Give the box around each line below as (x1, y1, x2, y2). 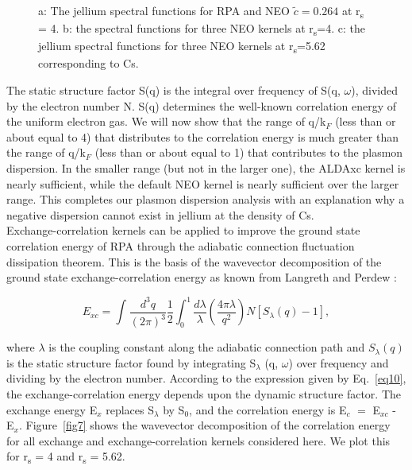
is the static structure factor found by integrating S (6, 354, 256, 371)
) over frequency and (288, 354, 389, 371)
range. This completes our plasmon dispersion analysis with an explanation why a (6, 191, 405, 208)
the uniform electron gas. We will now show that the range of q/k (6, 113, 326, 130)
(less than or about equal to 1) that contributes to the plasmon (94, 144, 403, 161)
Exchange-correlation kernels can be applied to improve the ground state (6, 222, 360, 239)
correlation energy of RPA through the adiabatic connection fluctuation (6, 237, 355, 254)
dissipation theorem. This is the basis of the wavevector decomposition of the (6, 253, 382, 270)
